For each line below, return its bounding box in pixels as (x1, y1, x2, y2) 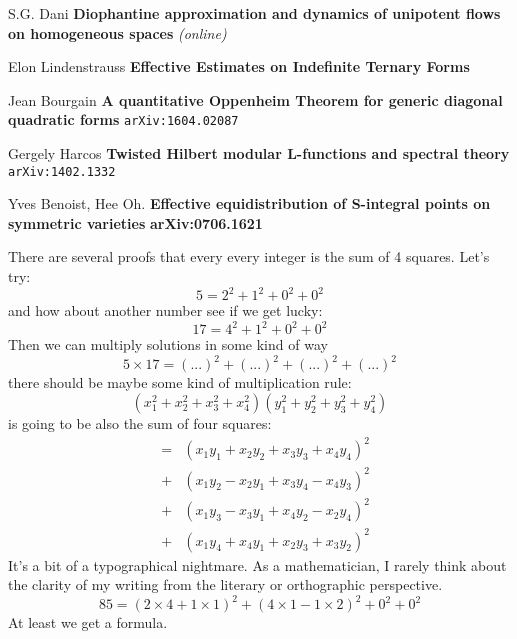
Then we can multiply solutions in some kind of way (8, 334, 328, 355)
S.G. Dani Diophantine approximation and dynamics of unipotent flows (8, 3, 501, 23)
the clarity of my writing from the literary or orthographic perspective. (8, 574, 443, 595)
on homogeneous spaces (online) (8, 22, 227, 43)
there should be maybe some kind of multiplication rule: (8, 372, 352, 393)
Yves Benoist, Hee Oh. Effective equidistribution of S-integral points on (8, 193, 491, 214)
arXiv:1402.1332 (8, 164, 116, 179)
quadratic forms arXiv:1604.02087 (8, 109, 239, 130)
